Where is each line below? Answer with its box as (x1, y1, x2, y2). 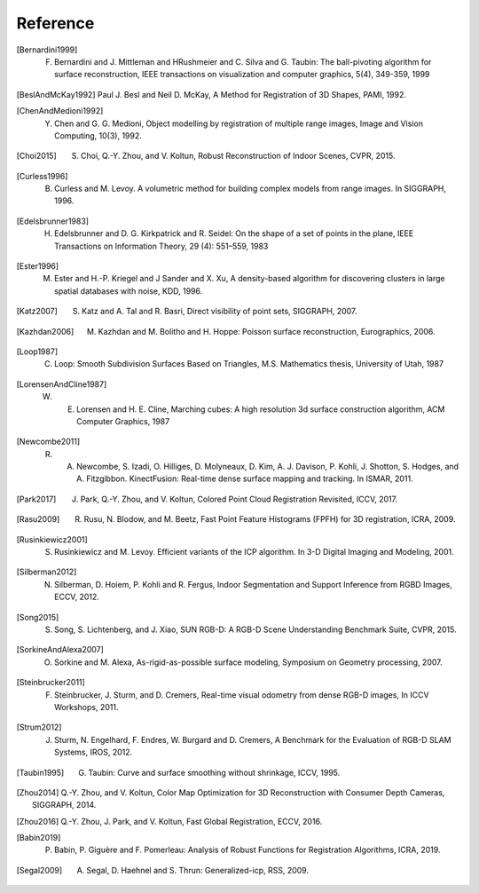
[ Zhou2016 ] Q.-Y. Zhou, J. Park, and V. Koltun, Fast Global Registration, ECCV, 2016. (16, 816, 323, 826)
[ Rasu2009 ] (16, 514, 60, 525)
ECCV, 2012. (54, 591, 99, 603)
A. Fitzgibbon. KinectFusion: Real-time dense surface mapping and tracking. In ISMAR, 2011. (76, 473, 413, 484)
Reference (16, 13, 95, 33)
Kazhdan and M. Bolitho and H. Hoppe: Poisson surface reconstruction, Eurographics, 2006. (98, 326, 436, 336)
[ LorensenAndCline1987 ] (16, 378, 107, 390)
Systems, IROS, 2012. (54, 747, 133, 758)
